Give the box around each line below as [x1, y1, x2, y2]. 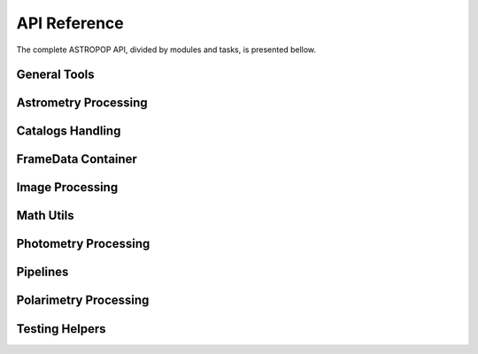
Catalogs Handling [16, 124, 121, 139]
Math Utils [16, 208, 74, 223]
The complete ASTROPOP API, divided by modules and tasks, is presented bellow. [16, 44, 317, 55]
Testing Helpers [16, 321, 106, 336]
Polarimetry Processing [16, 293, 150, 308]
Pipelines [16, 265, 69, 280]
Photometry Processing [16, 236, 150, 251]
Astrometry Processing [16, 96, 148, 111]
